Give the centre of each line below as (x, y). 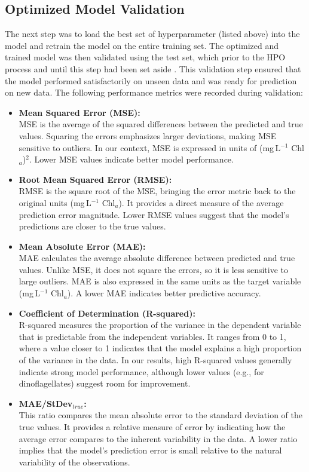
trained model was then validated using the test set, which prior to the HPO (145, 57)
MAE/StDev (46, 403)
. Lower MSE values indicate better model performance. (131, 159)
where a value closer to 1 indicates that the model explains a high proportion (160, 348)
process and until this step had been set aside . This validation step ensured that (153, 68)
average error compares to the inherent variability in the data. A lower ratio (158, 438)
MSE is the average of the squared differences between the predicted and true (161, 124)
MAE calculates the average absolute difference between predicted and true (157, 258)
